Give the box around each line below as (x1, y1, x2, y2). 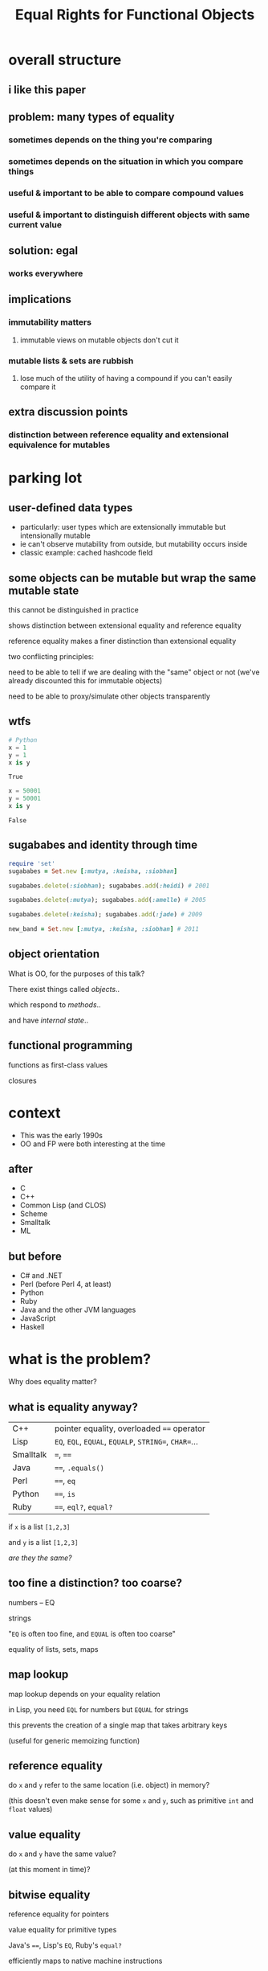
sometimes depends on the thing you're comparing (8, 134, 213, 145)
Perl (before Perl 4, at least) (19, 1280, 112, 1289)
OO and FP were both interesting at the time (19, 1139, 166, 1149)
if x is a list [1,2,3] (8, 1522, 71, 1532)
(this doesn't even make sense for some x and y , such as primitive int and (8, 1796, 254, 1805)
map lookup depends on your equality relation (8, 1689, 160, 1699)
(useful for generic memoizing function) (8, 1735, 140, 1745)
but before (8, 1249, 63, 1263)
